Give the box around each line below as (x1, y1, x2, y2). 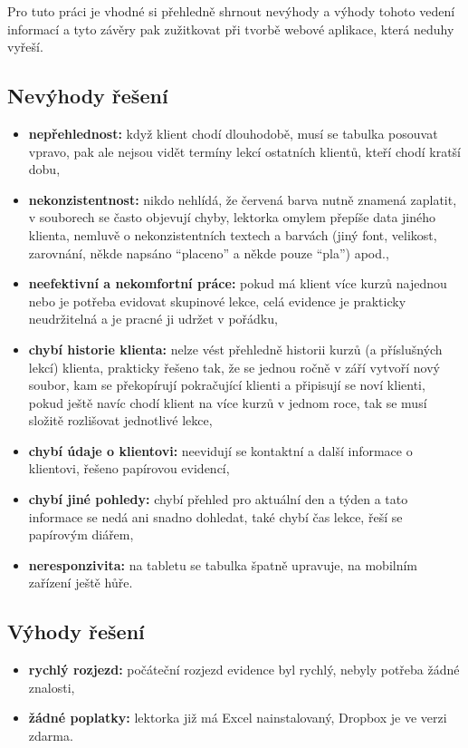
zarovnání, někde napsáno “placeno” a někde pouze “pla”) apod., (28, 243, 389, 262)
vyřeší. (7, 37, 43, 56)
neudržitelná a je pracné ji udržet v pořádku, (28, 309, 278, 328)
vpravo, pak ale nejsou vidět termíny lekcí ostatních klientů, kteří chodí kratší (28, 141, 461, 160)
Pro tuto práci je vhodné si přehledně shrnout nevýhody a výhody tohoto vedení (7, 2, 455, 20)
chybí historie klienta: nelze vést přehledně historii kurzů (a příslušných (28, 339, 443, 358)
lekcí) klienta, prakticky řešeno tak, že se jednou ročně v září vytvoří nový (28, 357, 440, 376)
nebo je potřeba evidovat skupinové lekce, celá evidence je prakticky (28, 291, 406, 310)
